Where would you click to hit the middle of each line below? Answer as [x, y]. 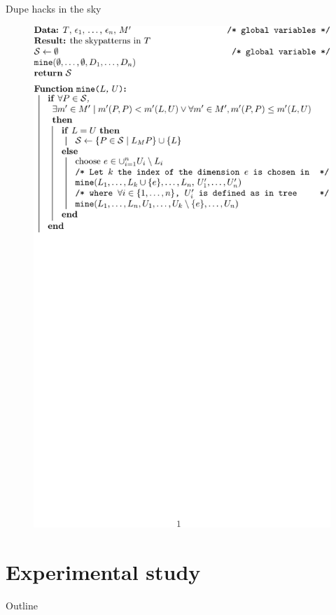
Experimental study [103, 572]
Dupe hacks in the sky [54, 8]
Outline [22, 605]
